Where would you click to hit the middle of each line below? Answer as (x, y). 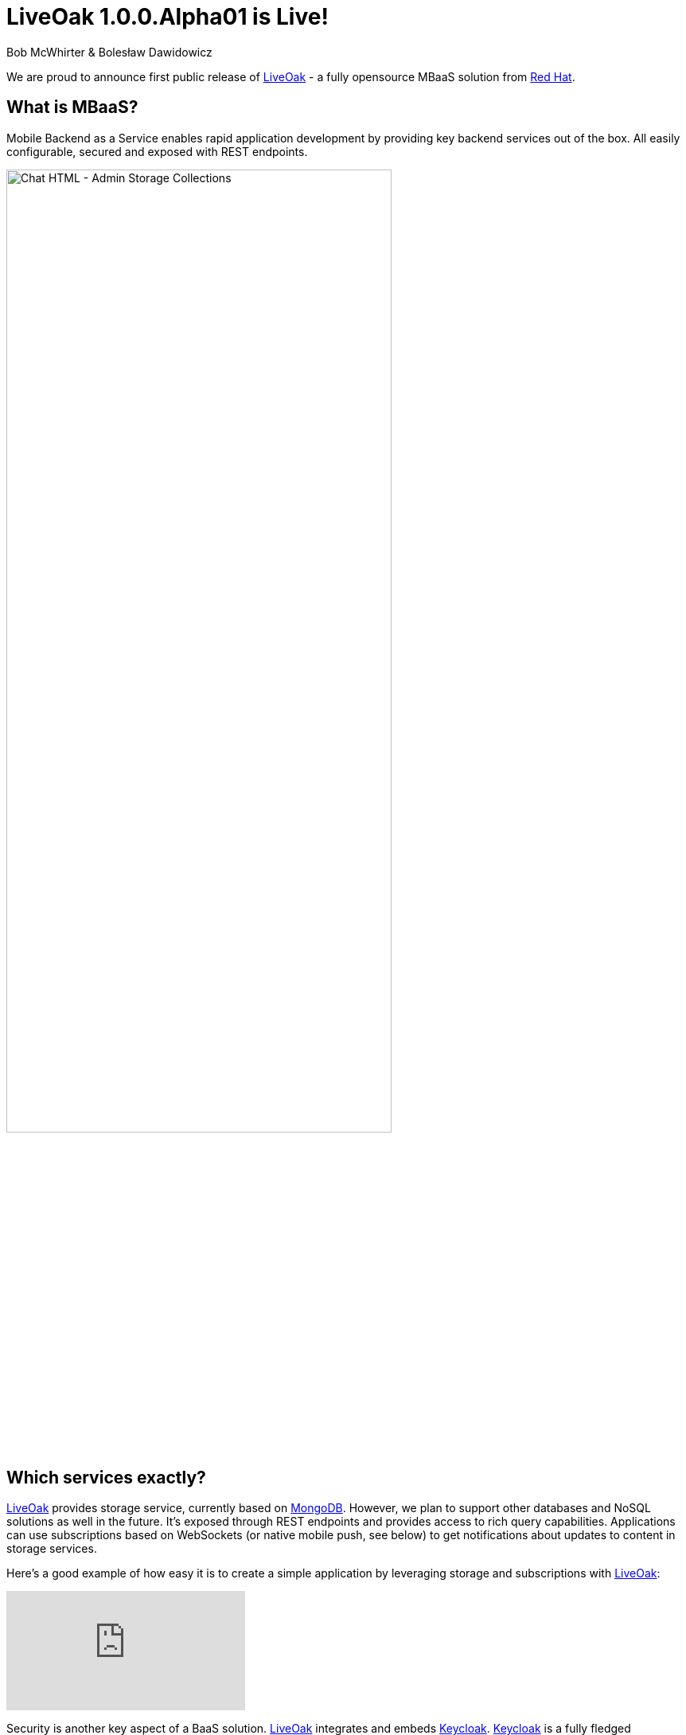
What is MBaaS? (72, 107)
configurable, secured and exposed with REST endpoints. (157, 151)
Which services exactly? (106, 1478)
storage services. (52, 1549)
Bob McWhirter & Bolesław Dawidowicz (109, 52)
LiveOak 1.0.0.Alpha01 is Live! (168, 17)
